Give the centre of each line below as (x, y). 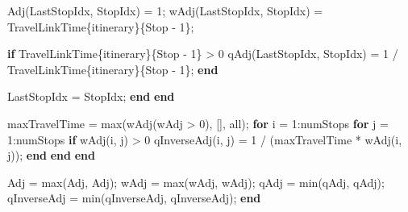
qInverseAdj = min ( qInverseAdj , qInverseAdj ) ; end (134, 198)
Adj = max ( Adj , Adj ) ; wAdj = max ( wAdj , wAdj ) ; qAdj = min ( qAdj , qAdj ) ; (196, 182)
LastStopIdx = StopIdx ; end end (91, 96)
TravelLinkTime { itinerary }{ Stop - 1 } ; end (113, 69)
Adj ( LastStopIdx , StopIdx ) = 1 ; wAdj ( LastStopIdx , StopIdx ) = (165, 10)
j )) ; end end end (51, 155)
